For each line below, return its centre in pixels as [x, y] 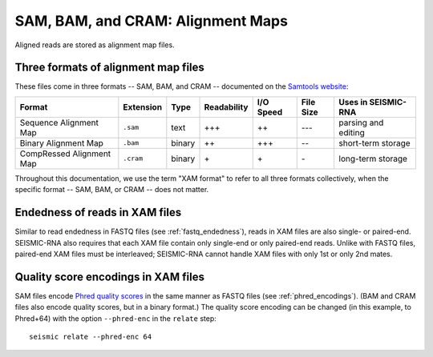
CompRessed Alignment [65, 154]
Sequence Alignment [59, 122]
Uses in [353, 102]
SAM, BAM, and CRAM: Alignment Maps [152, 21]
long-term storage [373, 158]
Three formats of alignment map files [109, 68]
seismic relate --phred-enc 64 [91, 337]
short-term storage [374, 142]
